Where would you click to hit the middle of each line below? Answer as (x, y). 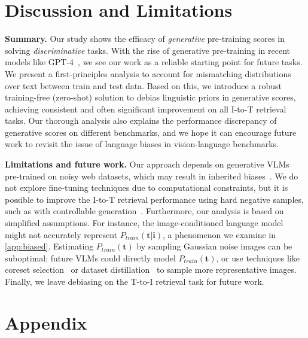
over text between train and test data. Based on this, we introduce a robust (144, 85)
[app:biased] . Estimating (49, 246)
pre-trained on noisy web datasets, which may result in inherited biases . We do (152, 176)
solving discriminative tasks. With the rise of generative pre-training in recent (147, 50)
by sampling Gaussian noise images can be (214, 246)
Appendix (46, 322)
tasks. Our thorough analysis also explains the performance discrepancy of (141, 121)
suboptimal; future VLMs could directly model (90, 258)
